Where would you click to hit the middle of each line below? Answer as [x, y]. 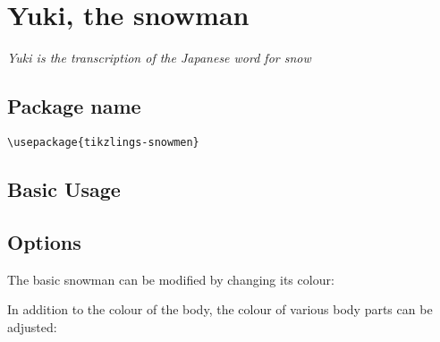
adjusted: [32, 326]
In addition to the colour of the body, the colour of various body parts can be [220, 309]
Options [44, 241]
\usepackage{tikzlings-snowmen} [103, 142]
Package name [74, 106]
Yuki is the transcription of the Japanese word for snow [159, 58]
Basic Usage [64, 188]
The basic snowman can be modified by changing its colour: [171, 279]
